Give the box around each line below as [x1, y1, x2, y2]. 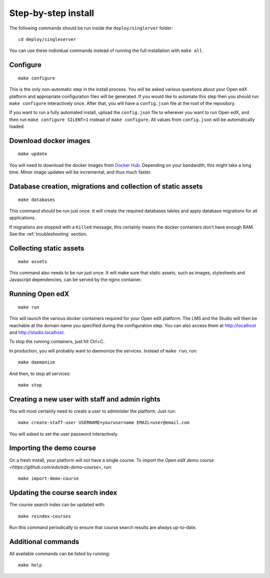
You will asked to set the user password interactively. [9, 430, 119, 437]
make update [18, 151, 47, 157]
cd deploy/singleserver [18, 36, 76, 42]
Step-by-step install [9, 7, 94, 18]
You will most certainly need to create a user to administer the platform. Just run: [9, 408, 176, 414]
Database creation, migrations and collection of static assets [9, 182, 203, 191]
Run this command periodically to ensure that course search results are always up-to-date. [9, 524, 197, 530]
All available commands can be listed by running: [9, 550, 110, 556]
